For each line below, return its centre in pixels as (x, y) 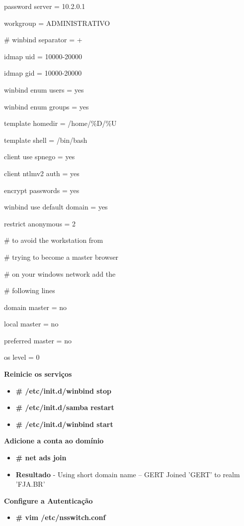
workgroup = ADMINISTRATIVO (57, 23)
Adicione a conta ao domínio (54, 441)
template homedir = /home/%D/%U (60, 123)
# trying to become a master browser (61, 257)
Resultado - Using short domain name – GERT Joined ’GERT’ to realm (128, 474)
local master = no (31, 324)
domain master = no (36, 307)
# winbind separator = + (43, 40)
